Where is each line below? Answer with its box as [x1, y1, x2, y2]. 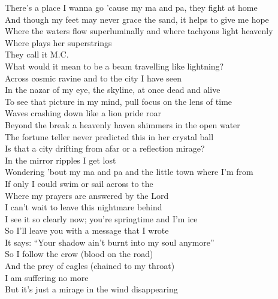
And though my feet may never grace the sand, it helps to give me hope [5, 13, 269, 25]
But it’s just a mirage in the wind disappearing [5, 283, 178, 295]
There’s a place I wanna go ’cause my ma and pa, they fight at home [5, 1, 258, 13]
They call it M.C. [5, 48, 69, 61]
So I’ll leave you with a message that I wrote [5, 224, 169, 237]
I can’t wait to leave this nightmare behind [5, 201, 162, 213]
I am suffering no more [5, 271, 89, 283]
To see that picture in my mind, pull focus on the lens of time [5, 95, 232, 107]
